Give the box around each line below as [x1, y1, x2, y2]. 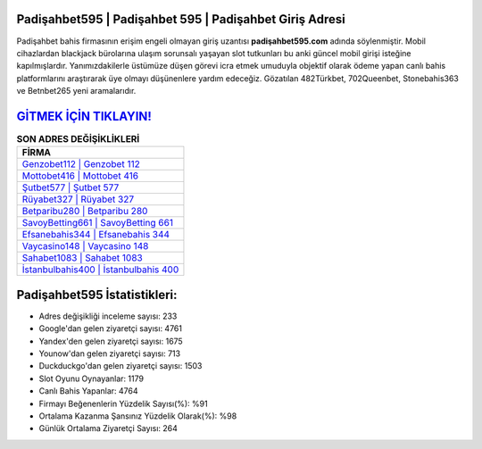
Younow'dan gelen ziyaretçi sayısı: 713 [38, 348, 181, 359]
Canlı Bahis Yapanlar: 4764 [38, 386, 138, 396]
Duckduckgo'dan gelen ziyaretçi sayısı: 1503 [38, 361, 203, 371]
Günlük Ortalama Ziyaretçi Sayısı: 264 [38, 423, 179, 434]
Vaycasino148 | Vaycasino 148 [21, 240, 149, 253]
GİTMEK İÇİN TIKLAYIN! [16, 108, 152, 124]
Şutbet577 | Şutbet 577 [21, 181, 120, 194]
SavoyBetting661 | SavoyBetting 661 [21, 217, 174, 229]
